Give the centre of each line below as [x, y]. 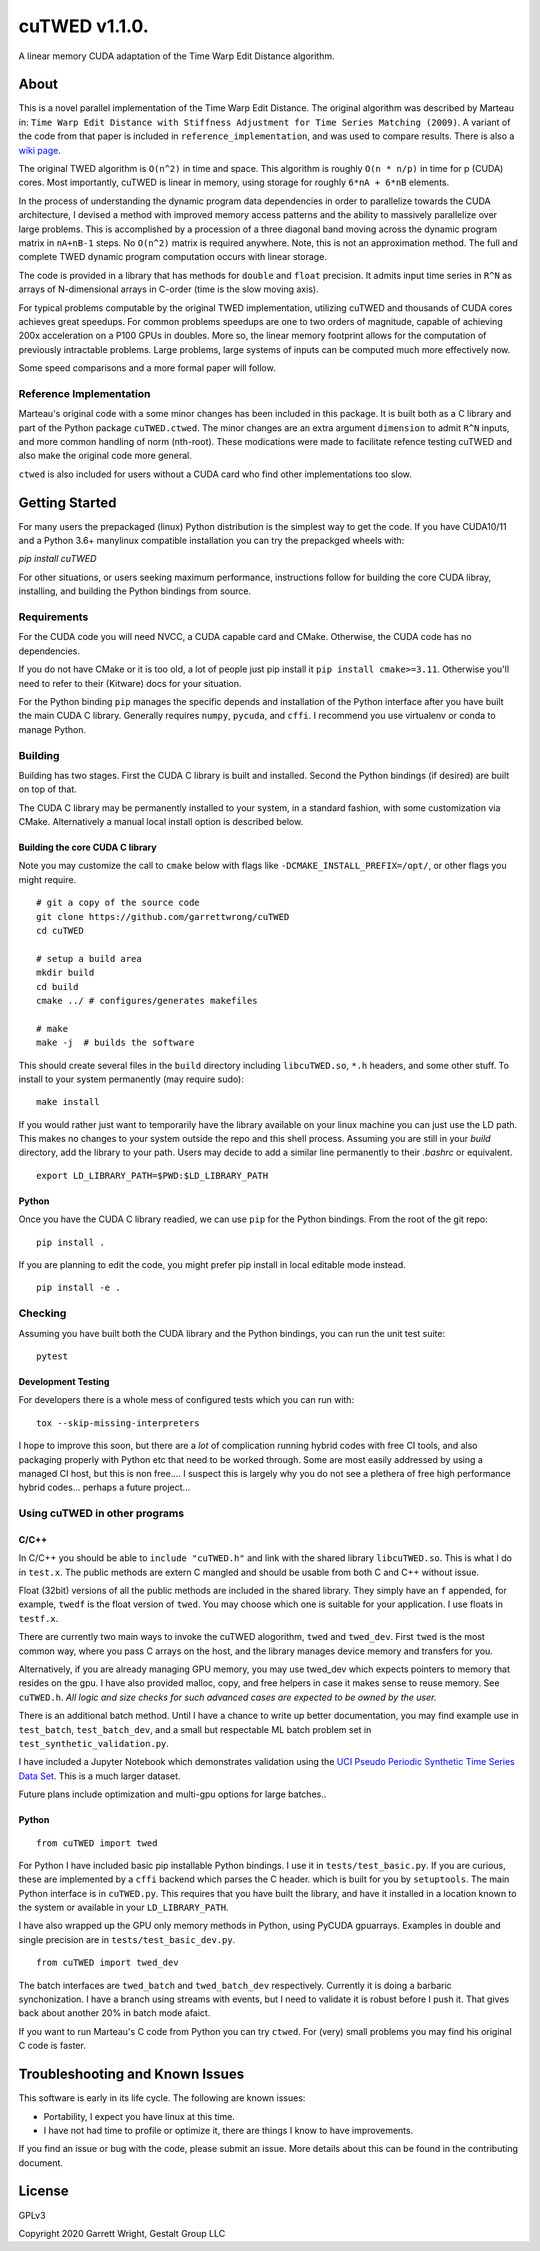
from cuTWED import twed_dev [107, 1963]
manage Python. [52, 729]
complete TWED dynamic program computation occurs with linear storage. [172, 257]
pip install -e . [78, 1288]
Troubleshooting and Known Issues [131, 2074]
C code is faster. [52, 2046]
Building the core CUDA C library [87, 847]
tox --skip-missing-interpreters [118, 1423]
